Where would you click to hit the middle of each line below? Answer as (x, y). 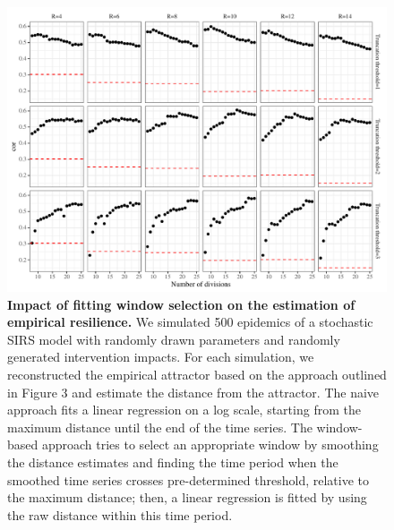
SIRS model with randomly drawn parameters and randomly (174, 339)
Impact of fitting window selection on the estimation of (181, 304)
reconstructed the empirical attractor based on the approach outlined (197, 374)
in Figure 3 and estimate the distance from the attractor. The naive (193, 392)
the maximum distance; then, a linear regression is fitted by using (187, 497)
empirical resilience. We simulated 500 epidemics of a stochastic (190, 322)
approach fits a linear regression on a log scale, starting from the (184, 410)
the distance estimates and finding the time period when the (173, 462)
